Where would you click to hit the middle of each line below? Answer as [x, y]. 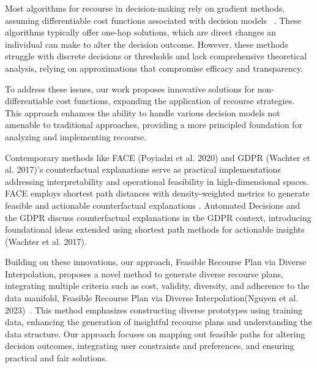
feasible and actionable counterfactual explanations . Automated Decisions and [153, 205]
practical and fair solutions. [56, 358]
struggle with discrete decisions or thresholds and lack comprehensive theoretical [156, 56]
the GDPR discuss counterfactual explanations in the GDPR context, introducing [158, 217]
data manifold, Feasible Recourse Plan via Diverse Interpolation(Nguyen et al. [152, 298]
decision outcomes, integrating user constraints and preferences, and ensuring [150, 346]
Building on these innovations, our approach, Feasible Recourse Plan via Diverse [156, 262]
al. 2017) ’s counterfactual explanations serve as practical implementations [143, 169]
